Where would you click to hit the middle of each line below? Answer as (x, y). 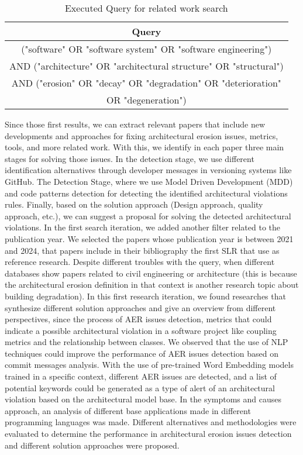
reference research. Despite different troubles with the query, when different (140, 262)
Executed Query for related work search (146, 8)
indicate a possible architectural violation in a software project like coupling (141, 330)
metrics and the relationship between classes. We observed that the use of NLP (147, 342)
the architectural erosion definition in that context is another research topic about (152, 285)
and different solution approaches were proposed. (92, 445)
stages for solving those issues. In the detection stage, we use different (130, 158)
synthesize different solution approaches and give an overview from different (140, 307)
